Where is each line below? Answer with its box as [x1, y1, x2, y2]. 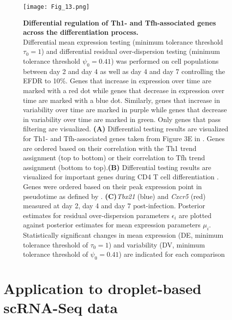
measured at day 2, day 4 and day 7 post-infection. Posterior [23, 200, 205, 211]
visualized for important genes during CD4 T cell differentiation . [23, 172, 219, 182]
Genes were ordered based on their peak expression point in [23, 181, 202, 191]
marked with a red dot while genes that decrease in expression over [23, 85, 225, 96]
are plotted [179, 210, 212, 220]
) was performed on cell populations [111, 56, 219, 66]
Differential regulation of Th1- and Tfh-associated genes [23, 17, 216, 27]
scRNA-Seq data [3, 297, 118, 318]
